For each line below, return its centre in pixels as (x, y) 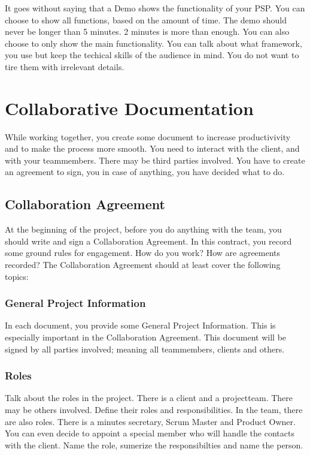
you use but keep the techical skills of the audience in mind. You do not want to (152, 55)
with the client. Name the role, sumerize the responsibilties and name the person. (154, 445)
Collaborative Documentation (129, 108)
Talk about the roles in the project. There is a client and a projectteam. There (149, 398)
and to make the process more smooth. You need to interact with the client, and (152, 148)
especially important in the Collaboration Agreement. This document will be (146, 337)
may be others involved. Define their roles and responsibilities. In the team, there (154, 410)
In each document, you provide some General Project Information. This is (140, 325)
